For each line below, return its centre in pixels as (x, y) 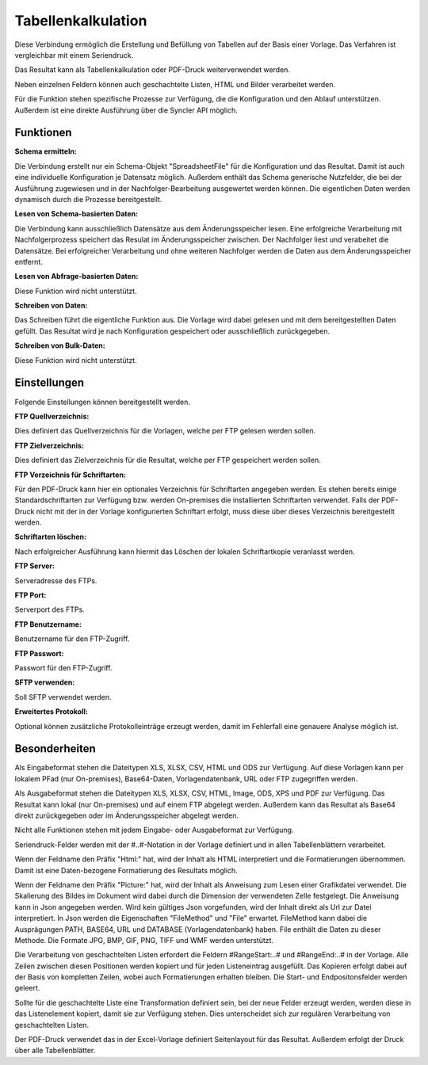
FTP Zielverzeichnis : (50, 445)
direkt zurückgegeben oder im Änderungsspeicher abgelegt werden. (127, 815)
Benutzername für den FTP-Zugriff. (72, 639)
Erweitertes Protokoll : (52, 712)
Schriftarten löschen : (51, 537)
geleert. (27, 988)
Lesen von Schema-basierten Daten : (76, 214)
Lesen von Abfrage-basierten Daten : (76, 277)
